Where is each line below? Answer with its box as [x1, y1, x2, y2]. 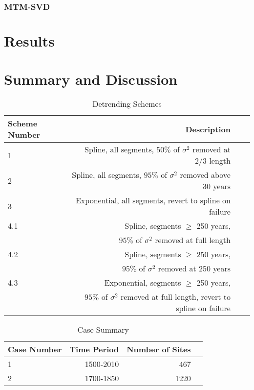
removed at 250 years [158, 263, 231, 274]
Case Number [8, 343, 62, 355]
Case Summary [77, 324, 129, 336]
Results [4, 31, 55, 51]
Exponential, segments [104, 277, 181, 289]
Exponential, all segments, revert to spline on [75, 195, 231, 206]
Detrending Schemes [92, 98, 162, 110]
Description [185, 123, 231, 135]
